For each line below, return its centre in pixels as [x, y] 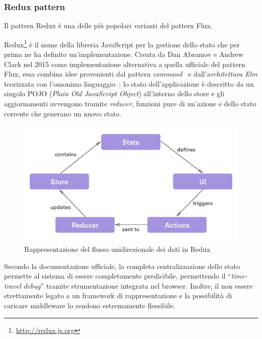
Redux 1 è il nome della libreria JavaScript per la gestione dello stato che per [122, 43]
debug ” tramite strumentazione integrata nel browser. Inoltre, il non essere [138, 285]
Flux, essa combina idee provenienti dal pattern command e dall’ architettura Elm [131, 74]
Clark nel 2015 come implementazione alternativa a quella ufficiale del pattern [125, 64]
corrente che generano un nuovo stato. [63, 113]
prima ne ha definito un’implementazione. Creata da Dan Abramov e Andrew [124, 54]
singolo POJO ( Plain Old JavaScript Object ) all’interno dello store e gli [114, 93]
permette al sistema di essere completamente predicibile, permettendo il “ [118, 276]
